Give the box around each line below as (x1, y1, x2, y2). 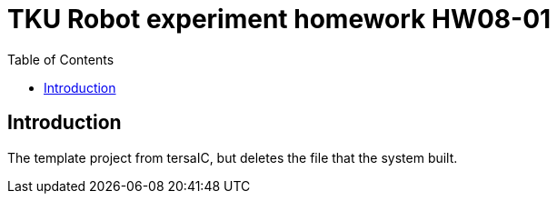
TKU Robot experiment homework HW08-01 (7, 4, 552, 35)
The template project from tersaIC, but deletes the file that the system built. (7, 149, 458, 166)
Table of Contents (7, 51, 114, 67)
